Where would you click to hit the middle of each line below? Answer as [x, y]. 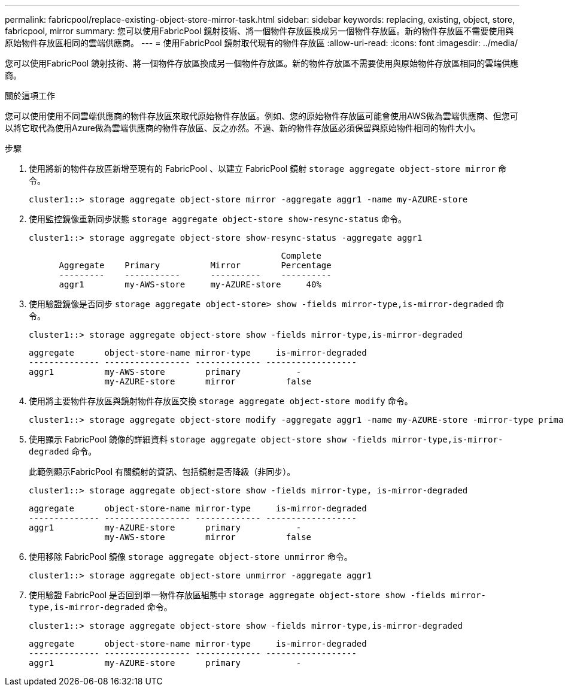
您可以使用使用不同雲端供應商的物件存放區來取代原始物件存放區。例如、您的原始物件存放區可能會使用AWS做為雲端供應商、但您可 [262, 116]
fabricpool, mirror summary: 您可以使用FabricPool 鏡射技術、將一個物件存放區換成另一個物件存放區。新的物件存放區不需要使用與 [259, 31]
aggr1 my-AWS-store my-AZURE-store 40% [190, 284]
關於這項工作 [30, 96]
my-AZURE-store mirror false [208, 381]
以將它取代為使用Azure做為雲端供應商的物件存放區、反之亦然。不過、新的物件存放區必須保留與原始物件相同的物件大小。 [243, 128]
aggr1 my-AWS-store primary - [165, 372]
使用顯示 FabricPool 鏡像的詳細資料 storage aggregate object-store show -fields [208, 439]
